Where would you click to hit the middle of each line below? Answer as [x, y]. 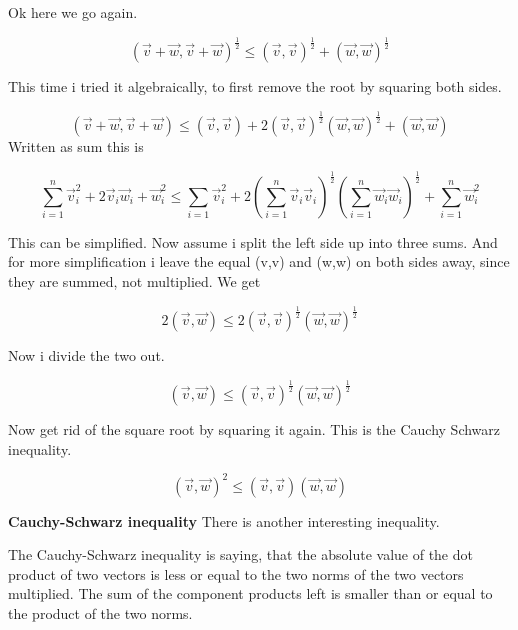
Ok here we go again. [73, 12]
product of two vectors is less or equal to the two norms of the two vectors [236, 573]
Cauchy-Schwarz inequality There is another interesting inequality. [224, 520]
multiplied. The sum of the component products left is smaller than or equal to [250, 593]
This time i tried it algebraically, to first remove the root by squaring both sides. [255, 85]
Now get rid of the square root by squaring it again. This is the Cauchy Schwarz [254, 428]
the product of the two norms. [100, 613]
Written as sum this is [76, 145]
